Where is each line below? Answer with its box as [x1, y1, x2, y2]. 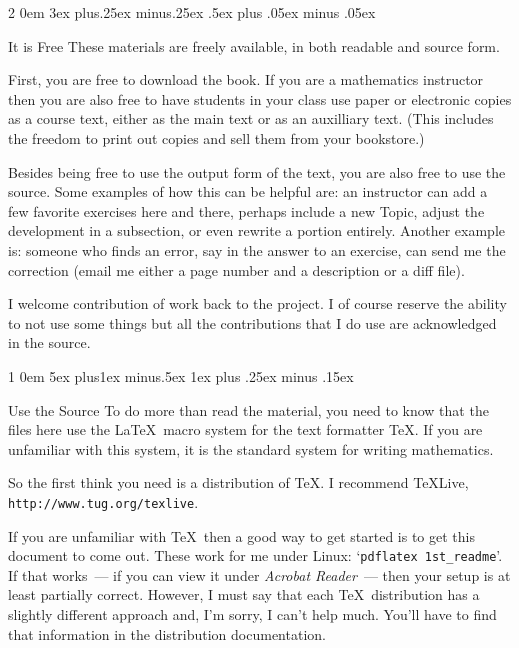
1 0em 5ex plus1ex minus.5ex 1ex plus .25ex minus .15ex [8, 365, 354, 386]
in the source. [8, 332, 91, 353]
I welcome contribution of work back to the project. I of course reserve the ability [8, 293, 507, 314]
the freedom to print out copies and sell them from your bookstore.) [8, 127, 425, 148]
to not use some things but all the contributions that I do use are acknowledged [8, 312, 497, 333]
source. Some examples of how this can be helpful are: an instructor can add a [8, 181, 488, 202]
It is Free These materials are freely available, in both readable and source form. [8, 35, 500, 56]
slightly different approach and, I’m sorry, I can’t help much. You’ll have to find [8, 603, 497, 624]
